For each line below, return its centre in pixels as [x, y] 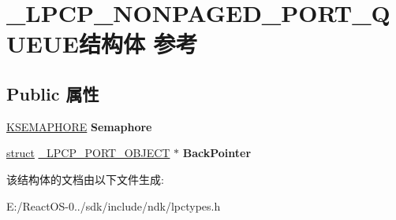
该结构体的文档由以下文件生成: [85, 179]
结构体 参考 [138, 44]
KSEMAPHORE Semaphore [79, 126]
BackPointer [217, 153]
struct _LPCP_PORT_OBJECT [88, 153]
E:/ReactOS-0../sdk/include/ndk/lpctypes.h [114, 205]
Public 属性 [53, 93]
